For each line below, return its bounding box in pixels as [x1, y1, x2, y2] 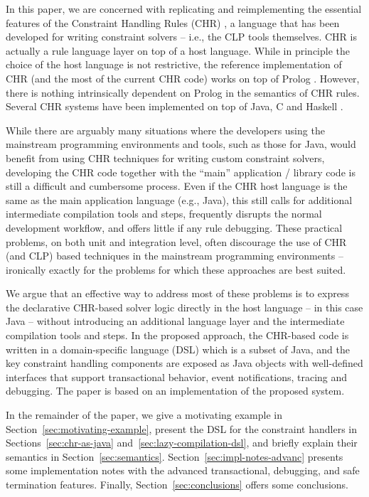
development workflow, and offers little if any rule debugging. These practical [6, 220, 343, 235]
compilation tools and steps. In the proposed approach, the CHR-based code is [6, 328, 349, 343]
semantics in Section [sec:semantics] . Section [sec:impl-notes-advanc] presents [6, 449, 343, 464]
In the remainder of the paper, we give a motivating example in [6, 407, 282, 422]
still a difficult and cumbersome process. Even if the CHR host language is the [6, 178, 348, 193]
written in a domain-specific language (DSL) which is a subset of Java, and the [6, 341, 350, 356]
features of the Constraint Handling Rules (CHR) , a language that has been [6, 15, 340, 30]
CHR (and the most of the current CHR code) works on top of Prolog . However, [6, 70, 360, 85]
